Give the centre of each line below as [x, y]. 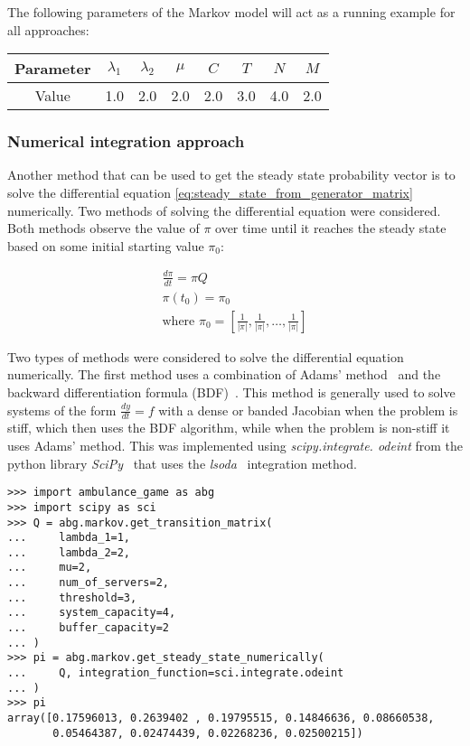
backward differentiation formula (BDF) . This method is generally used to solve [231, 392]
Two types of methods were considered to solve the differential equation [206, 356]
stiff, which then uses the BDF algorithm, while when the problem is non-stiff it [229, 428]
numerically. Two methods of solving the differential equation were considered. [224, 210]
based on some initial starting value [106, 245]
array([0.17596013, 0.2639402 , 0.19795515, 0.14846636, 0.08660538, [221, 718]
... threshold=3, [72, 597]
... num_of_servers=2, [88, 583]
